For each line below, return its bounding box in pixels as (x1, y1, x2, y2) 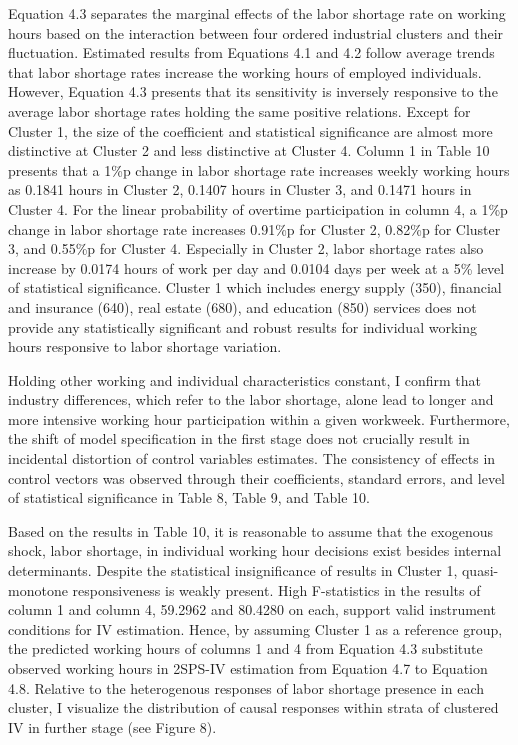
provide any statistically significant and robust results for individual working (8, 316, 477, 337)
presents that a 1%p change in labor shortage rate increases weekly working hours (8, 159, 510, 180)
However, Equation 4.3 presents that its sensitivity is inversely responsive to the (8, 81, 498, 102)
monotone (8, 579, 68, 600)
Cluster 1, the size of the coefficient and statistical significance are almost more (8, 120, 493, 141)
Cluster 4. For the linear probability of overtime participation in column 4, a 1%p (8, 198, 508, 219)
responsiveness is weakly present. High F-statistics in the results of (72, 579, 481, 600)
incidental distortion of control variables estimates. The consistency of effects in (8, 448, 496, 469)
